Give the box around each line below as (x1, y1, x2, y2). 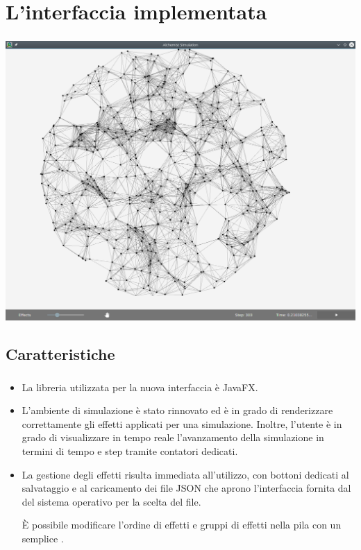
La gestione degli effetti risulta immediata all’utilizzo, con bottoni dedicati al (22, 467, 349, 481)
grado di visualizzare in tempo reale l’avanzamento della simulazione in (22, 430, 324, 445)
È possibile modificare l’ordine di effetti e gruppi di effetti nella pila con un (22, 517, 342, 532)
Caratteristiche (6, 343, 115, 365)
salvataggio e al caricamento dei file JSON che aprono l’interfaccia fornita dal (22, 481, 351, 495)
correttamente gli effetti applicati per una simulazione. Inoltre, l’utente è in (22, 416, 342, 431)
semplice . (22, 531, 64, 546)
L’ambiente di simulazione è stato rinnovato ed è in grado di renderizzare (22, 403, 333, 418)
